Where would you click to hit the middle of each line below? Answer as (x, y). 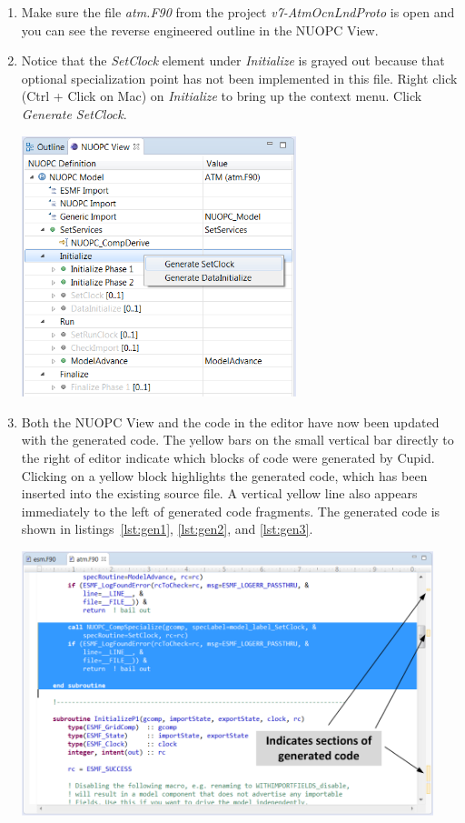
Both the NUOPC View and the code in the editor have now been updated (230, 422)
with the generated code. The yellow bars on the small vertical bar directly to (237, 440)
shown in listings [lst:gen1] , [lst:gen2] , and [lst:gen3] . (167, 529)
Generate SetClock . (74, 113)
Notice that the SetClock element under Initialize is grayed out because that (233, 60)
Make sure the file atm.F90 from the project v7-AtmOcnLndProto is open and (238, 12)
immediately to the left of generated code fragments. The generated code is (231, 511)
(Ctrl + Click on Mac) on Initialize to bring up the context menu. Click (222, 96)
